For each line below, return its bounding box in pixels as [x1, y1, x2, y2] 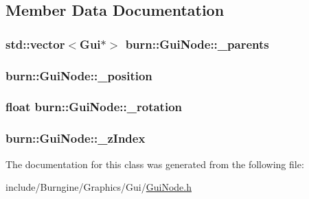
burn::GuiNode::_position [5, 67, 152, 84]
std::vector [5, 35, 65, 52]
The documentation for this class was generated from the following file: [5, 156, 304, 171]
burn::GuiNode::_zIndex [5, 130, 146, 147]
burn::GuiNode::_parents [125, 35, 269, 52]
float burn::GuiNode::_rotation [5, 98, 182, 115]
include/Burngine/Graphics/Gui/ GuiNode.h [5, 180, 192, 194]
